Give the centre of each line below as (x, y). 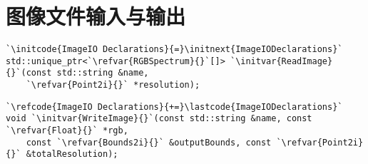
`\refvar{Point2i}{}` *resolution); (113, 85)
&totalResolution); (72, 154)
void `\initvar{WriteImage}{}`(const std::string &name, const (159, 119)
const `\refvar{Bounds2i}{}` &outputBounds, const (149, 142)
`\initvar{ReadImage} (281, 61)
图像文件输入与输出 (96, 16)
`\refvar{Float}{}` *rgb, (67, 131)
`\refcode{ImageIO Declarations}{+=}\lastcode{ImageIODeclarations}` (174, 107)
